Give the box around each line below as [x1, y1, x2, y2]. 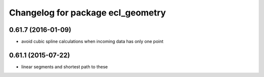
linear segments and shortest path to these [21, 63, 108, 70]
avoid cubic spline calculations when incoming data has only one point [21, 39, 164, 45]
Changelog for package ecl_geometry [9, 7, 166, 18]
